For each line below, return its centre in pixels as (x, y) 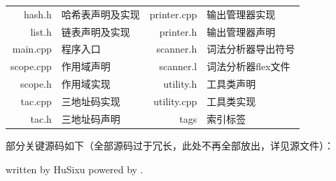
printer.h (178, 31)
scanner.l (178, 66)
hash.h (38, 14)
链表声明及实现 (96, 31)
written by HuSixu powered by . (75, 169)
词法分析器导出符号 (251, 49)
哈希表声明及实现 (100, 14)
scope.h (36, 84)
